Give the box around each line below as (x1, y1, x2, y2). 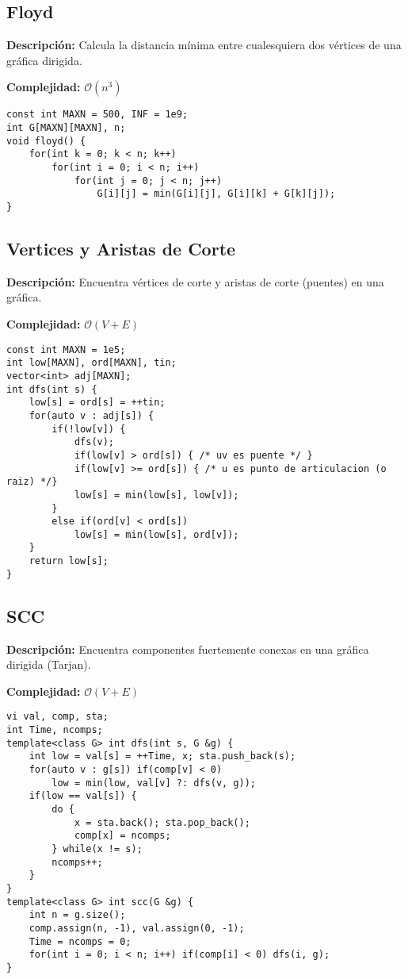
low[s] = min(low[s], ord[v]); (74, 528, 239, 540)
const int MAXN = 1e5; (6, 344, 126, 355)
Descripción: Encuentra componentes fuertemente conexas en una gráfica (6, 640, 369, 657)
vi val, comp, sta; (6, 711, 109, 723)
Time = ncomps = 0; (29, 935, 132, 947)
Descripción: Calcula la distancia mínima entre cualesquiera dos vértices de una (6, 36, 402, 53)
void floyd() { (6, 135, 86, 147)
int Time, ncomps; (6, 724, 103, 736)
